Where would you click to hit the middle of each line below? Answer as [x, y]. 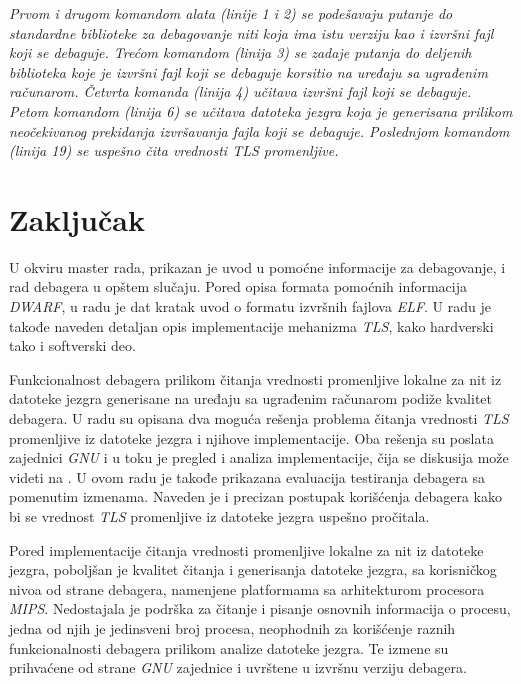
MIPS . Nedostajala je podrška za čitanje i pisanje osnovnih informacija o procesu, [260, 608]
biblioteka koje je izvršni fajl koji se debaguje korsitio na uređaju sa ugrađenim [248, 71]
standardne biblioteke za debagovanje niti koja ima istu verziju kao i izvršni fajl [251, 32]
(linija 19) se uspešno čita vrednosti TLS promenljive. [174, 150]
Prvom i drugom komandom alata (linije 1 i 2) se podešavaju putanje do [231, 13]
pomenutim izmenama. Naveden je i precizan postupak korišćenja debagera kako [255, 496]
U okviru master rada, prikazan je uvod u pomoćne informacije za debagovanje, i [257, 266]
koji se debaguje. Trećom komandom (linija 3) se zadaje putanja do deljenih [240, 52]
